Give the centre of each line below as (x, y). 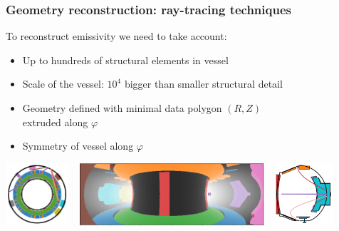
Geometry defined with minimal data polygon (122, 108)
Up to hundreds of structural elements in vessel (125, 60)
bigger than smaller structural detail (203, 84)
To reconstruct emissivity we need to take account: (116, 36)
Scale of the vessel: (63, 84)
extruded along (55, 122)
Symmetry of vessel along (78, 146)
